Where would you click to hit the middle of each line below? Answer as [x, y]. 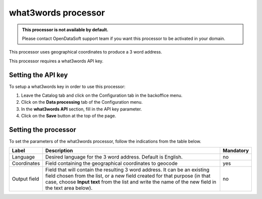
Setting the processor [42, 130]
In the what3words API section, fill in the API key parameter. [82, 109]
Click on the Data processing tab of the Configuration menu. [82, 102]
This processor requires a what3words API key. [56, 61]
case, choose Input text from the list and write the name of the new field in [131, 182]
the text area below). [69, 188]
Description [59, 151]
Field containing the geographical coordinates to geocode [112, 163]
